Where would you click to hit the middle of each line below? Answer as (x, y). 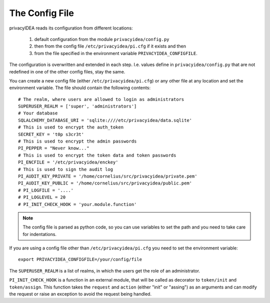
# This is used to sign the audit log (66, 169)
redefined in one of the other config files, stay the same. (67, 71)
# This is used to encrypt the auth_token (71, 127)
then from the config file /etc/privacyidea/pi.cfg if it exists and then (110, 46)
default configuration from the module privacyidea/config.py (102, 39)
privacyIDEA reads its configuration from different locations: (71, 28)
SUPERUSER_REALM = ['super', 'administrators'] (77, 106)
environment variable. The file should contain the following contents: (80, 88)
